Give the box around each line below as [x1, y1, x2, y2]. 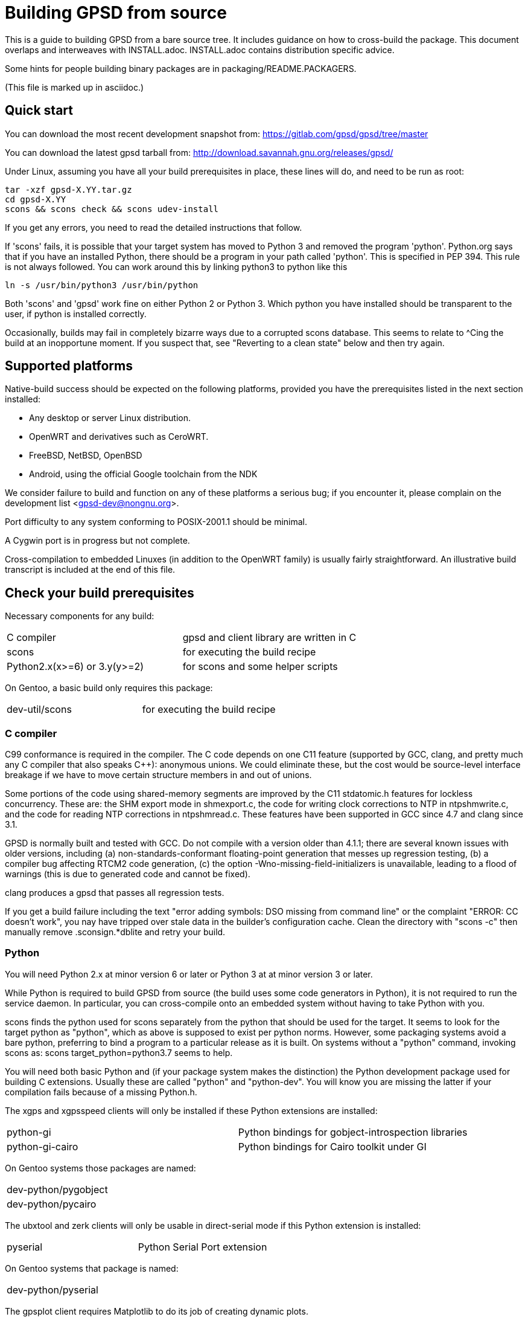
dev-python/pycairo [7, 1197, 97, 1210]
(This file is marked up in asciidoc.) [5, 82, 144, 92]
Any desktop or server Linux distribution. [29, 413, 191, 423]
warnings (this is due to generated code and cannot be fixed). [5, 869, 250, 880]
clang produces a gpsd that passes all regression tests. [5, 887, 224, 898]
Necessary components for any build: [5, 611, 154, 622]
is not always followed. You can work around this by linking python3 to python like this [5, 261, 348, 272]
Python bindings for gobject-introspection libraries [238, 1125, 468, 1138]
